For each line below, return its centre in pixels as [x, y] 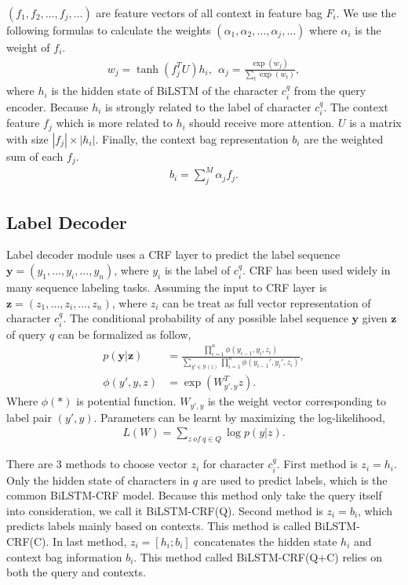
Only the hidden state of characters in [98, 480]
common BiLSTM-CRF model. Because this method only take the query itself [194, 495]
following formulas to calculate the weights [109, 30]
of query [26, 334]
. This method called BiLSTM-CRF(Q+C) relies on [258, 556]
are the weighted [344, 138]
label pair [29, 417]
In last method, [90, 541]
